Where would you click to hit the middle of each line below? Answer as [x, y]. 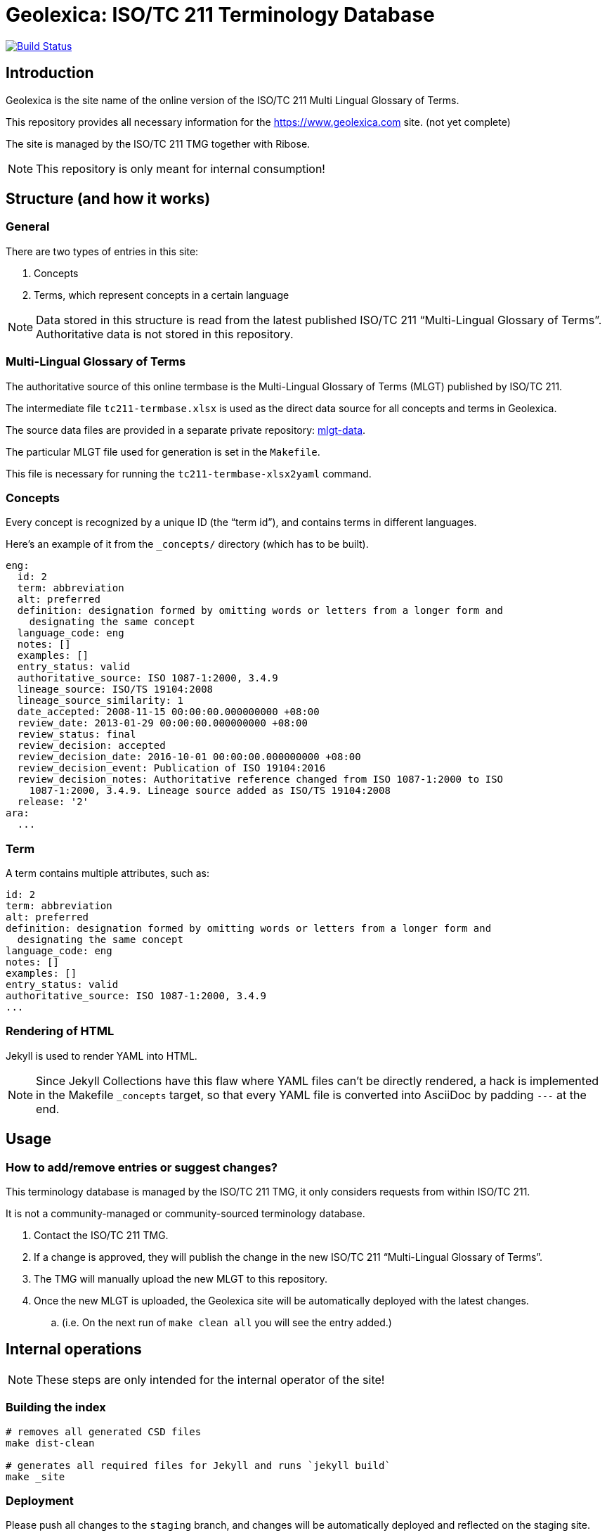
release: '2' [53, 802]
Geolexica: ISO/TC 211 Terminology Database [220, 15]
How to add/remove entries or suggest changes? [142, 1167]
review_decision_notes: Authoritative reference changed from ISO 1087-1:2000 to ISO [260, 780]
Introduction [50, 73]
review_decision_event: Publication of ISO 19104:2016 [171, 768]
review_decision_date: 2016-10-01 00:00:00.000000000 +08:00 [189, 757]
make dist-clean [50, 1443]
